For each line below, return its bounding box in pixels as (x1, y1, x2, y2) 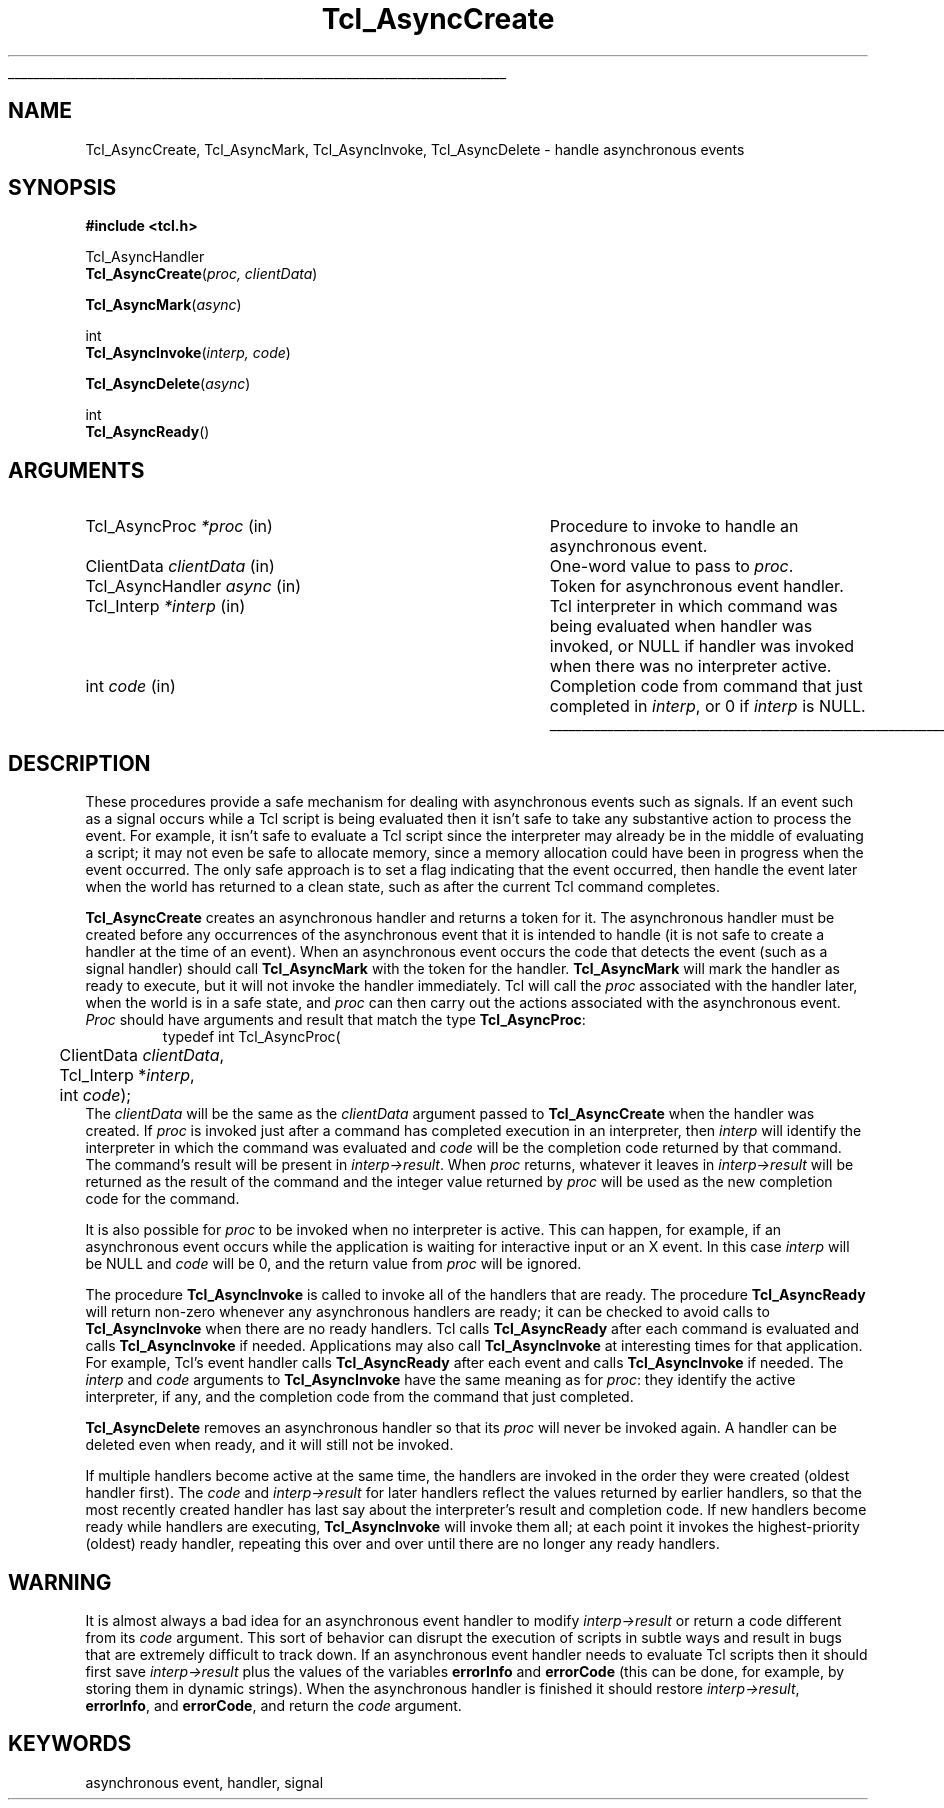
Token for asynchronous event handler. (549, 576, 844, 597)
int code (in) (85, 676, 176, 697)
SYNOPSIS (8, 175, 117, 201)
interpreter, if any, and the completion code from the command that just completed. (85, 1388, 634, 1406)
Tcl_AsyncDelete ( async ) (85, 375, 251, 393)
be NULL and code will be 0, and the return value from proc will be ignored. (85, 1255, 582, 1273)
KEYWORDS (8, 1731, 132, 1757)
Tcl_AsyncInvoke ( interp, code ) (85, 344, 291, 362)
